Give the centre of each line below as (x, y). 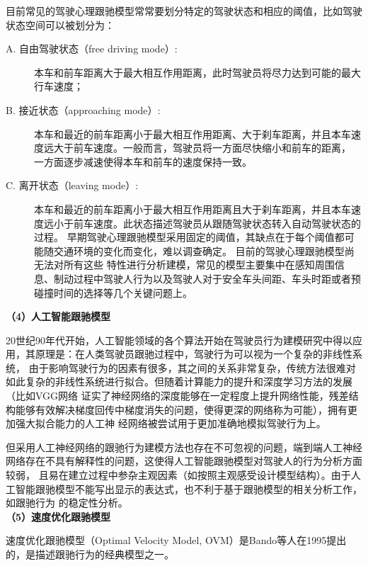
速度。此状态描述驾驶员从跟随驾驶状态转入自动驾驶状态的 (227, 223)
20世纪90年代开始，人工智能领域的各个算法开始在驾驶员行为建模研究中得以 (179, 340)
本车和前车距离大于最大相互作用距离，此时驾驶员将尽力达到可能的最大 (197, 72)
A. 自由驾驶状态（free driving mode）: (92, 49)
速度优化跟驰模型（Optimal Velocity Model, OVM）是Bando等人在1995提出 (176, 540)
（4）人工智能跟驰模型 (58, 316)
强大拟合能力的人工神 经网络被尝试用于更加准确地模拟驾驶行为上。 (171, 423)
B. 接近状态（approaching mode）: (83, 109)
